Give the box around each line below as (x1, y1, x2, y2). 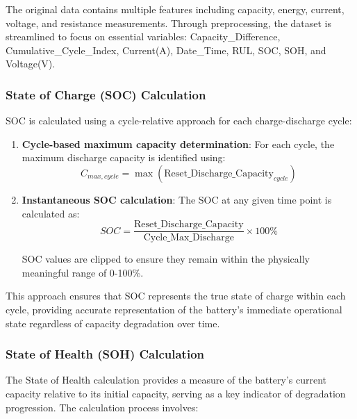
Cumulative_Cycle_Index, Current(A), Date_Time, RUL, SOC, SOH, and (6, 42, 326, 57)
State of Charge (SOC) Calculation (6, 85, 206, 103)
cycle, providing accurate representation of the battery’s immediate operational (6, 302, 342, 316)
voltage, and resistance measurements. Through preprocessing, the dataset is (6, 15, 331, 30)
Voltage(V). (6, 56, 56, 71)
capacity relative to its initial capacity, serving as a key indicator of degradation (6, 386, 346, 400)
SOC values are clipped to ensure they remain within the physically (22, 252, 310, 266)
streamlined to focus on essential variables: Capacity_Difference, (6, 29, 281, 44)
